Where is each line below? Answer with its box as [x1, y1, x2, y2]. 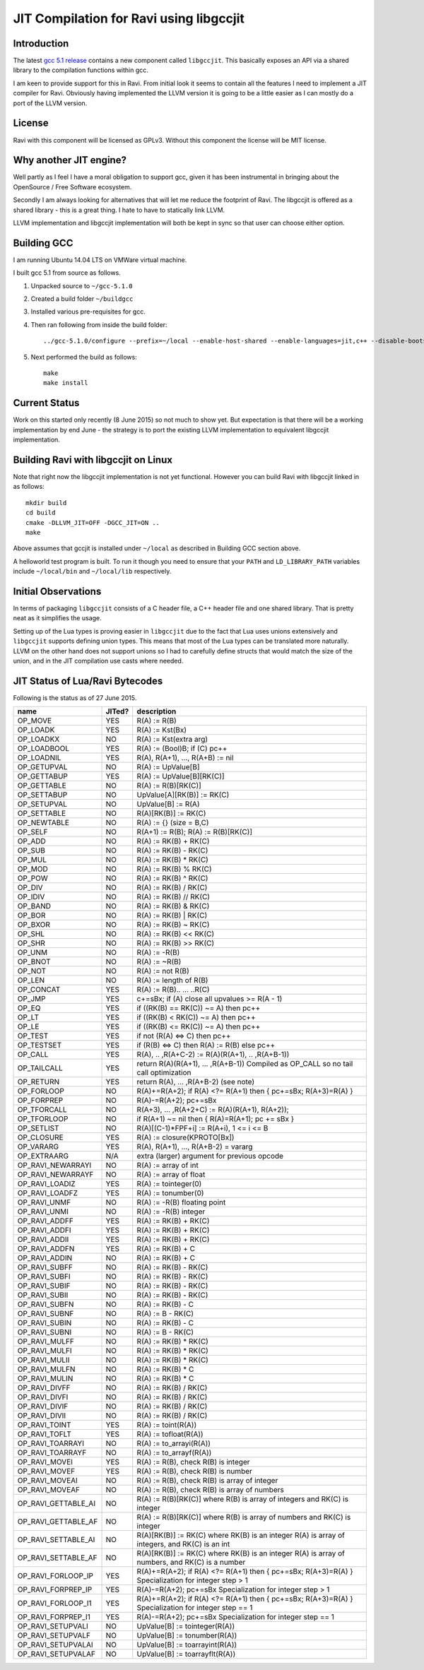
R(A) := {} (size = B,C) [136, 818, 209, 828]
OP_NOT [17, 966, 47, 976]
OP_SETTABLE [17, 809, 66, 819]
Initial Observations [13, 585, 102, 597]
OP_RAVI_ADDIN [17, 1253, 73, 1263]
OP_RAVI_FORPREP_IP [17, 1585, 93, 1594]
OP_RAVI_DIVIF [17, 1402, 69, 1411]
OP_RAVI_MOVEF [17, 1467, 76, 1476]
